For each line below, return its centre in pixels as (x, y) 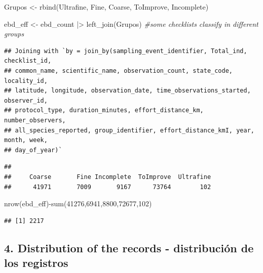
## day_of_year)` (33, 150)
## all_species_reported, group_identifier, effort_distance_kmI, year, (129, 130)
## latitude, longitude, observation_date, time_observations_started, (127, 91)
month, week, (26, 140)
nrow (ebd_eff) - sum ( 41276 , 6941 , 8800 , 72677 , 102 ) (78, 203)
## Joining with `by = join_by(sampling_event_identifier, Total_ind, (126, 51)
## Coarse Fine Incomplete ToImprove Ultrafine (108, 177)
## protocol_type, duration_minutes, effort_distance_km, (104, 110)
